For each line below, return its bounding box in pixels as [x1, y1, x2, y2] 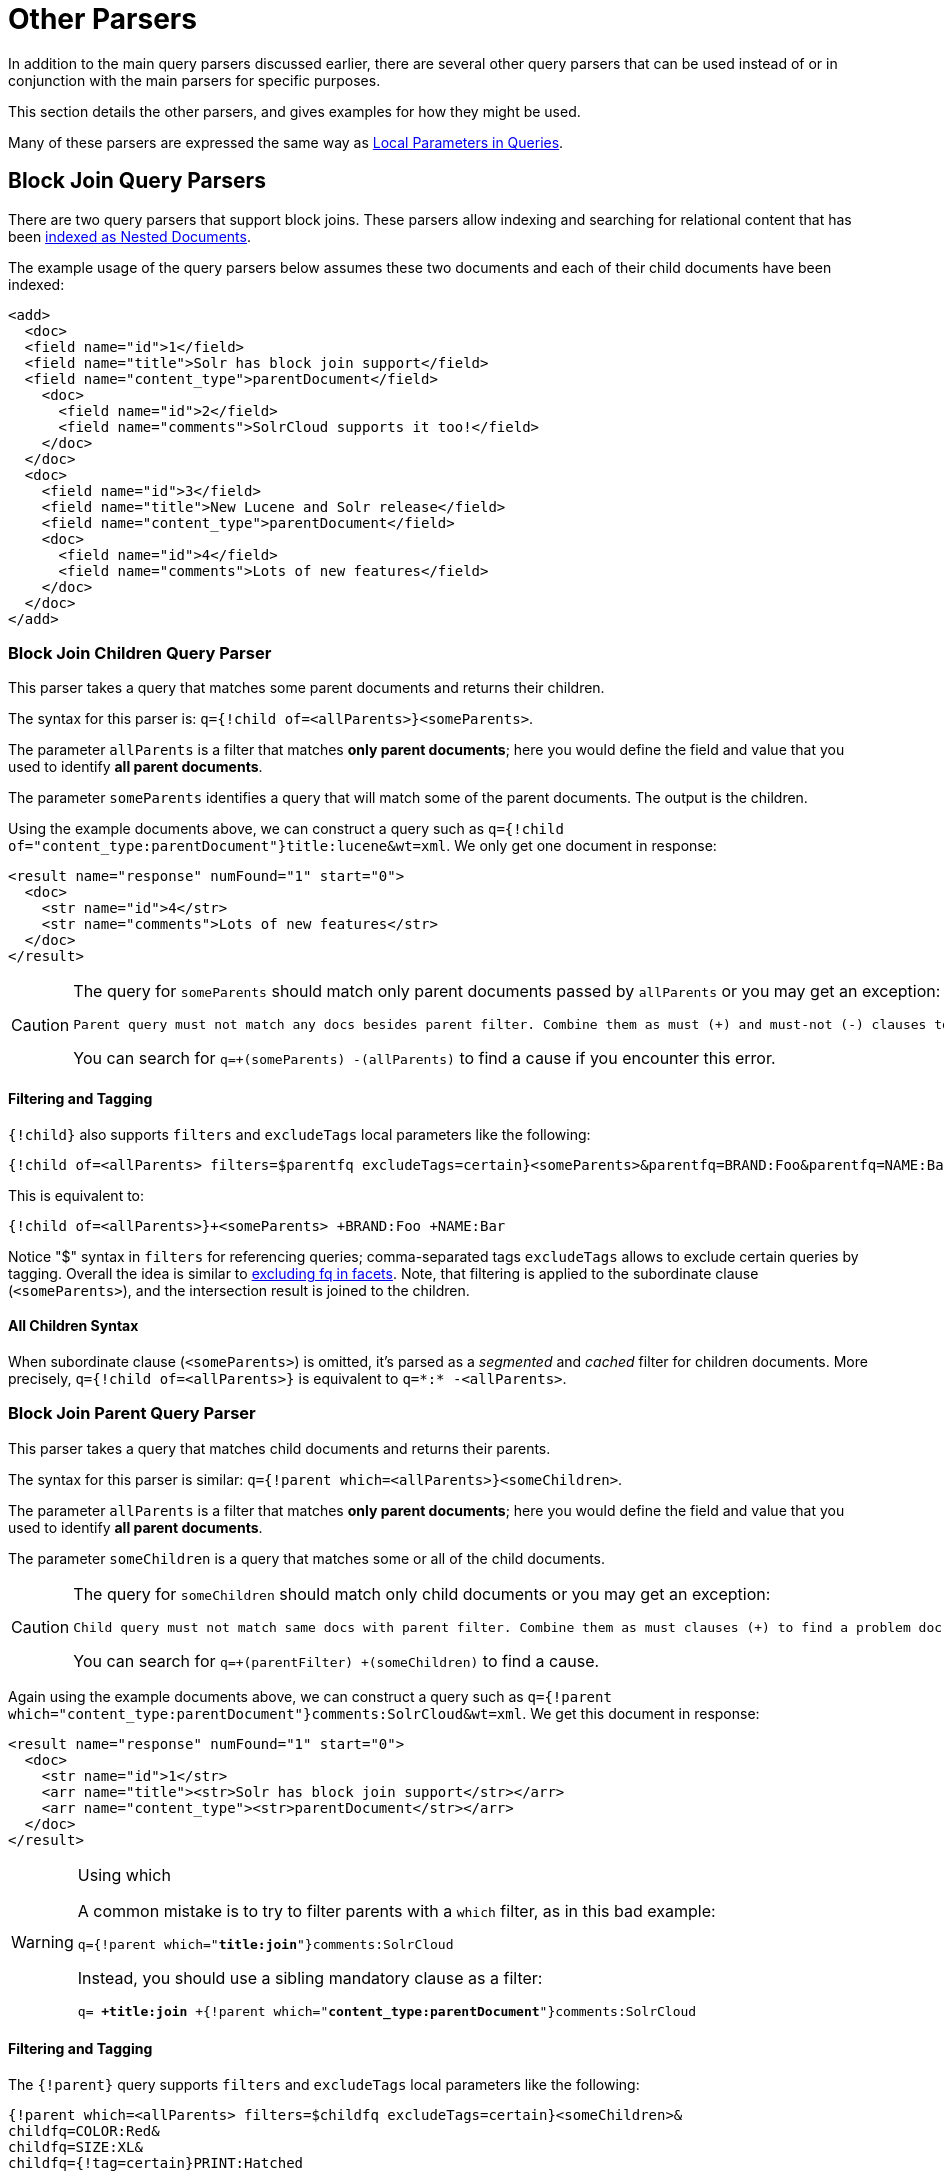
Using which [77, 1864, 171, 1885]
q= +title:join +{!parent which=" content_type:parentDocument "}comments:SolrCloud [77, 2003, 697, 2019]
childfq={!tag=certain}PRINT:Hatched [8, 2154, 304, 2171]
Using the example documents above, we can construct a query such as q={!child [8, 820, 564, 838]
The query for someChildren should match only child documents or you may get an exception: [73, 1583, 771, 1604]
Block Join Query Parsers [8, 168, 266, 194]
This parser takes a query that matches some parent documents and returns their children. [8, 679, 605, 697]
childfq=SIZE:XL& [8, 2138, 143, 2155]
